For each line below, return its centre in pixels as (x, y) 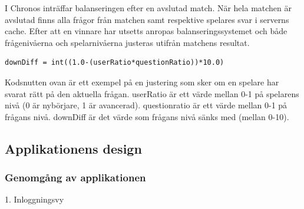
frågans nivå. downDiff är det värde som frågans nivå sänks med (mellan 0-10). (147, 116)
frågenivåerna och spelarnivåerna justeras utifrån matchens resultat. (127, 42)
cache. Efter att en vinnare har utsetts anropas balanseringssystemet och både (146, 31)
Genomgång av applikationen (75, 178)
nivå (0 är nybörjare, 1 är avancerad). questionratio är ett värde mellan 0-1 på (146, 105)
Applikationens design (73, 148)
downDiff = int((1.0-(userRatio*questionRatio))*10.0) (115, 63)
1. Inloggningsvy (34, 199)
